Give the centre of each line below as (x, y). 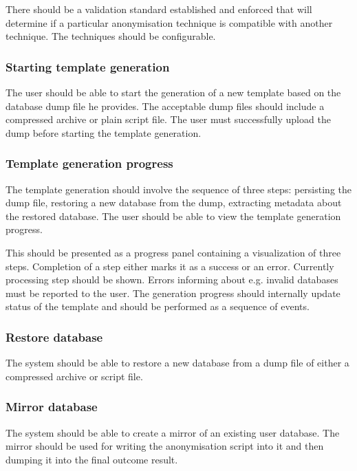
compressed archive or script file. (74, 376)
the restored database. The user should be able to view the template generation (173, 216)
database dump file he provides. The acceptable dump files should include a (165, 106)
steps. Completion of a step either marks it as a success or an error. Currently (170, 266)
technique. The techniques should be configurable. (111, 36)
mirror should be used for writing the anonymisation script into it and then (165, 446)
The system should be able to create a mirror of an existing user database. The (173, 432)
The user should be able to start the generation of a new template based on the (173, 92)
